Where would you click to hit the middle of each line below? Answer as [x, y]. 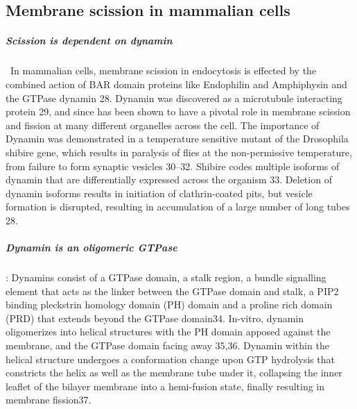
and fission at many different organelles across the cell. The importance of [163, 125]
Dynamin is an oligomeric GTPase [92, 248]
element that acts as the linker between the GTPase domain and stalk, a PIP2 [172, 291]
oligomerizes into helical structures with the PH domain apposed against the [168, 332]
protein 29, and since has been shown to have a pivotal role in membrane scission [178, 111]
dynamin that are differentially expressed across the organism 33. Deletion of [169, 180]
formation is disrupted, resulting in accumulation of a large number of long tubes [178, 207]
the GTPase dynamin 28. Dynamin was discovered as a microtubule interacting [174, 98]
